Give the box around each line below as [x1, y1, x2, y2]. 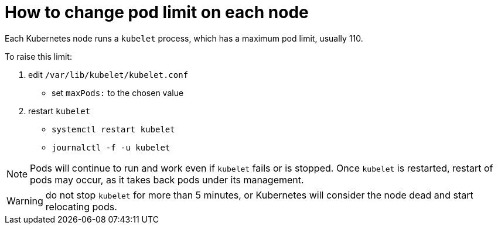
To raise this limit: [5, 51, 72, 61]
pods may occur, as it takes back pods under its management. [30, 173, 304, 186]
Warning [6, 194, 43, 207]
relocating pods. [45, 200, 117, 213]
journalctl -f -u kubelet [52, 142, 170, 152]
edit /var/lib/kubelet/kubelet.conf [28, 69, 189, 80]
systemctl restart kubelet [52, 124, 175, 134]
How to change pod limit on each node [5, 2, 309, 22]
